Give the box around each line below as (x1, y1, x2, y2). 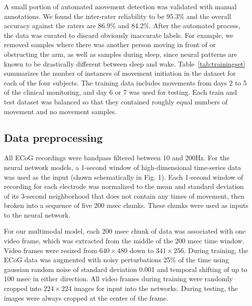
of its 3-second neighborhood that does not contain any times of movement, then (4, 190, 245, 201)
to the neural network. (4, 209, 71, 220)
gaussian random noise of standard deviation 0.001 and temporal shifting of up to (4, 264, 248, 274)
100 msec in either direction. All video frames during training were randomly (4, 273, 233, 284)
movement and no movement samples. (4, 106, 117, 116)
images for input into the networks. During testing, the (73, 283, 238, 293)
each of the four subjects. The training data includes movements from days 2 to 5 (4, 77, 247, 87)
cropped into (4, 283, 42, 293)
